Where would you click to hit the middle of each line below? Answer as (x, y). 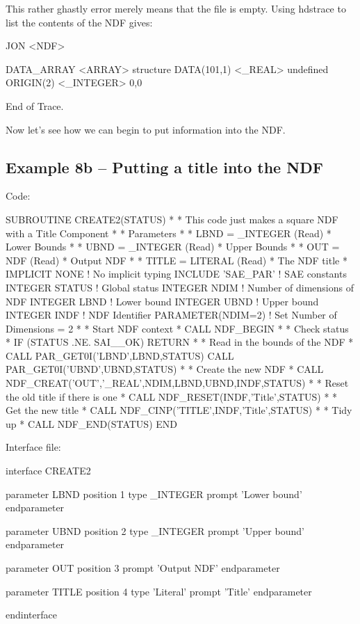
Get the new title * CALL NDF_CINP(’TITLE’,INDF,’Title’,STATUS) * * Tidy (179, 410)
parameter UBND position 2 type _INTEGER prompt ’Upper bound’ (155, 530)
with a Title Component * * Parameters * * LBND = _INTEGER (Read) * (169, 233)
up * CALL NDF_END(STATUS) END (91, 423)
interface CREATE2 (48, 471)
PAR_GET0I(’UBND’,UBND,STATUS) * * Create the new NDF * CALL (165, 369)
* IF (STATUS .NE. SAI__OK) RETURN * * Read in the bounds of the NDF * (180, 342)
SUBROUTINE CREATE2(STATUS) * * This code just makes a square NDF (172, 219)
